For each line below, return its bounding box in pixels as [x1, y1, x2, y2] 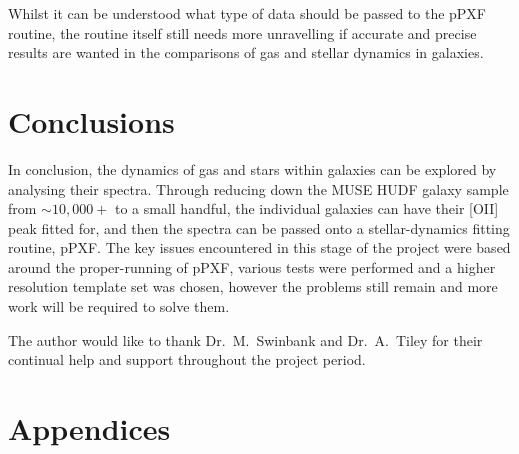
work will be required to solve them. [8, 296, 230, 317]
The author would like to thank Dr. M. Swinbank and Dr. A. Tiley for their [8, 329, 483, 350]
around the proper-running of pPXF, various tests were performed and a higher [8, 256, 496, 277]
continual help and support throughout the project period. [8, 349, 366, 370]
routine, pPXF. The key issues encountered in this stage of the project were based [8, 237, 511, 258]
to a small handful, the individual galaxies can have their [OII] [114, 198, 499, 219]
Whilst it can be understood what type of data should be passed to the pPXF [8, 3, 487, 23]
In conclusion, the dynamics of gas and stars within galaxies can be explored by [8, 158, 497, 179]
